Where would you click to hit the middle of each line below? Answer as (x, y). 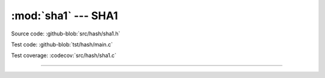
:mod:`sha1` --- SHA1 (65, 16)
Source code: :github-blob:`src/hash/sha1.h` (66, 34)
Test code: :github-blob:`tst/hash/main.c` (62, 44)
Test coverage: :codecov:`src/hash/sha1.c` (64, 55)
